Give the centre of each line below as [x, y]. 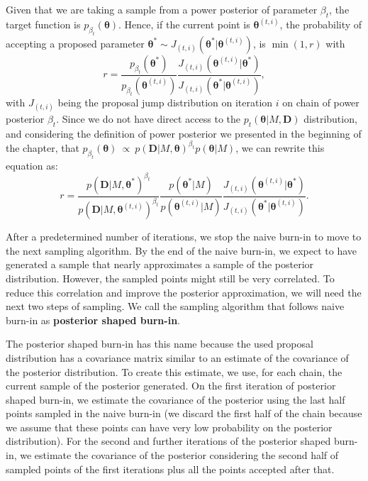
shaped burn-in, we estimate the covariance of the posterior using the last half [175, 399]
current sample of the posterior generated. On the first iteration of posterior [171, 386]
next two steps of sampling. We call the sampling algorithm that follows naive [175, 306]
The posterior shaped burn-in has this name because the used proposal [160, 344]
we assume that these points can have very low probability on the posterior [169, 427]
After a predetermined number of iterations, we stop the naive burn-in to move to [184, 237]
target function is [43, 24]
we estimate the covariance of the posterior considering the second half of [179, 455]
